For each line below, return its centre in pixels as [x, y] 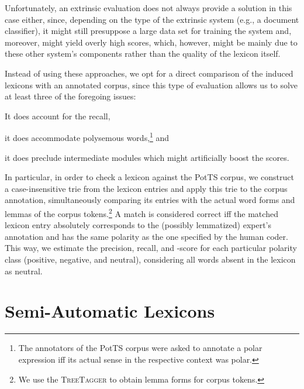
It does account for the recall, [58, 116]
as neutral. [24, 271]
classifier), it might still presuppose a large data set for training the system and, [148, 31]
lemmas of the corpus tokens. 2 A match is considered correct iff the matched [141, 212]
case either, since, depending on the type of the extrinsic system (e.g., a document [152, 19]
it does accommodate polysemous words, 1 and [87, 137]
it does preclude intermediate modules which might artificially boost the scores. [147, 157]
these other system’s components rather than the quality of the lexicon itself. [143, 54]
